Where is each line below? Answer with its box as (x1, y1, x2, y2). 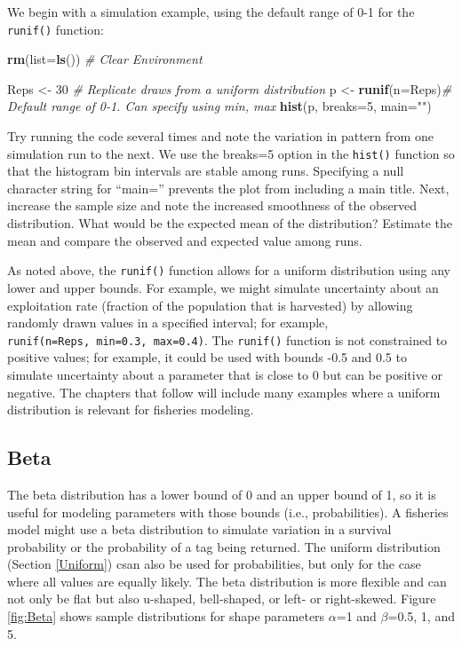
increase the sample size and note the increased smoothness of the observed (7, 196, 418, 215)
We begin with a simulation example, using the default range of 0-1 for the (7, 3, 415, 20)
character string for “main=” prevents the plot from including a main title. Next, (7, 178, 450, 197)
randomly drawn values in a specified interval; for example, (7, 313, 329, 332)
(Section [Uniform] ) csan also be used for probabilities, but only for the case (7, 555, 421, 573)
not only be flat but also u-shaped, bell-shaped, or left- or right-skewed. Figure (7, 589, 436, 608)
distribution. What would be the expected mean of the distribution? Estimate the (7, 214, 453, 232)
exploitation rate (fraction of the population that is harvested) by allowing (7, 295, 413, 314)
